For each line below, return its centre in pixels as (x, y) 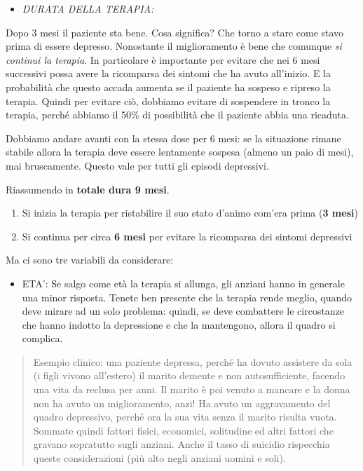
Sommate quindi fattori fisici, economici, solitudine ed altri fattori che (183, 430)
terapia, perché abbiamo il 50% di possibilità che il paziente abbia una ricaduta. (177, 115)
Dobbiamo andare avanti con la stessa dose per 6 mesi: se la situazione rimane (173, 138)
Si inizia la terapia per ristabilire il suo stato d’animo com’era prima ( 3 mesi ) (190, 213)
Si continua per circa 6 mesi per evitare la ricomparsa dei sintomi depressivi (187, 236)
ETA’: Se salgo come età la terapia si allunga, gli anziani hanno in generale (183, 283)
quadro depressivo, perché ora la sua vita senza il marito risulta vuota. (185, 417)
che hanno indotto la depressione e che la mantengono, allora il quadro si (179, 324)
